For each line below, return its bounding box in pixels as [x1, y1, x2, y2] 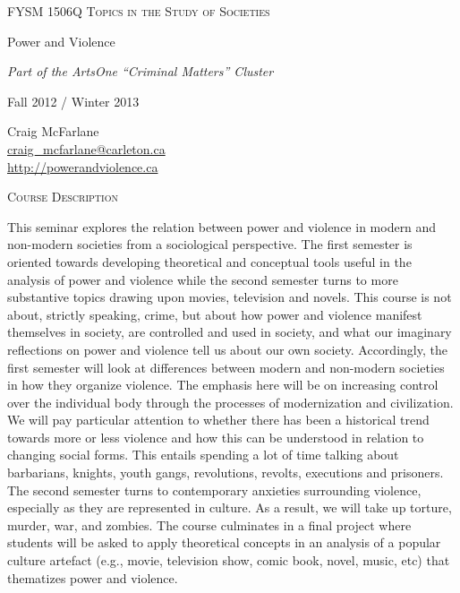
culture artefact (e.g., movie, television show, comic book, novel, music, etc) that [7, 551, 450, 570]
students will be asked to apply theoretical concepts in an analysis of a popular [7, 533, 441, 552]
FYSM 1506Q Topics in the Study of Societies [7, 2, 270, 20]
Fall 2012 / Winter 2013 [7, 91, 140, 110]
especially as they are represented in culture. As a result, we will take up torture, [7, 498, 452, 517]
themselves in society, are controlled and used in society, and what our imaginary [7, 322, 452, 341]
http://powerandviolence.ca [7, 157, 158, 176]
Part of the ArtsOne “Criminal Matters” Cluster [7, 62, 274, 81]
